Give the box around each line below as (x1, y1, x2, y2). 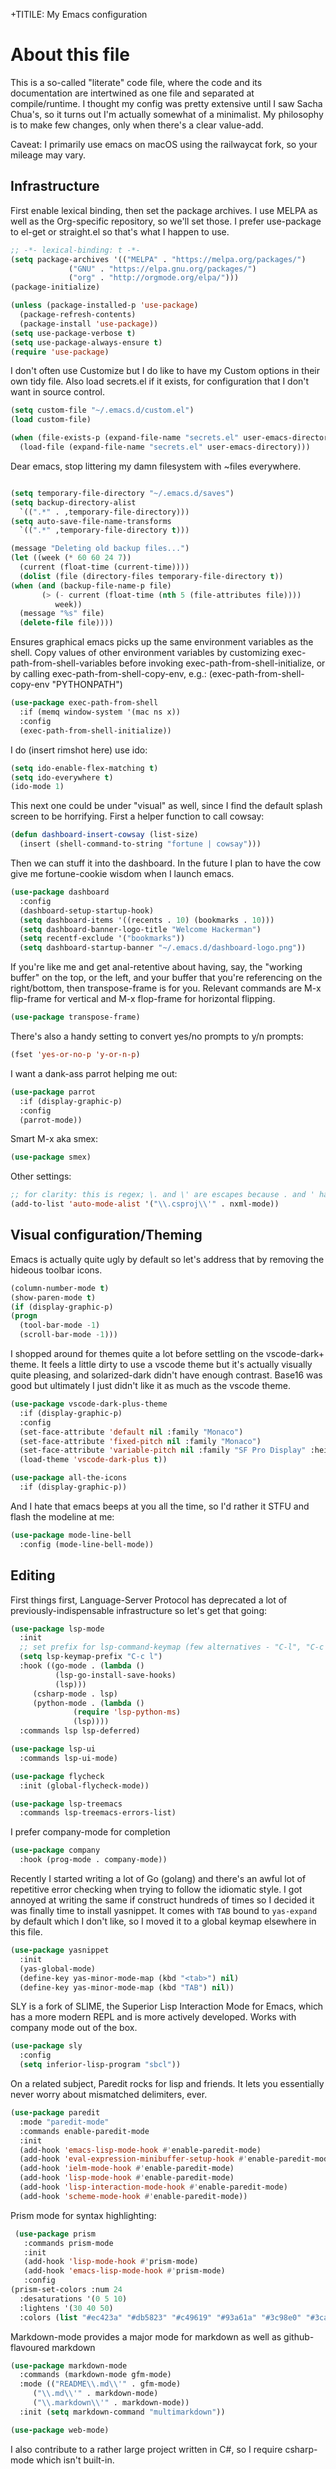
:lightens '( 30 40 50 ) (19, 2303, 114, 2313)
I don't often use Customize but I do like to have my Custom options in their (10, 365, 320, 377)
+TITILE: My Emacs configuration (10, 9, 148, 20)
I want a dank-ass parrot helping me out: (10, 1067, 178, 1079)
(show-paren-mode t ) (10, 1292, 97, 1303)
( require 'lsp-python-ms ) (73, 1707, 182, 1718)
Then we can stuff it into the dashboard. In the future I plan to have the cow (10, 857, 322, 869)
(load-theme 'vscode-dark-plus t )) (19, 1455, 168, 1465)
